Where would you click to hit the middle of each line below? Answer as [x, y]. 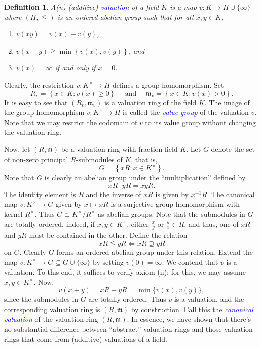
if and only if [75, 68]
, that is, [144, 159]
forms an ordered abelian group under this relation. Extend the [155, 252]
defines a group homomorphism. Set [168, 84]
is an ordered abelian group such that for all [125, 16]
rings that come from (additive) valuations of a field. [86, 339]
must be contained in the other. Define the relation [108, 235]
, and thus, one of [211, 224]
